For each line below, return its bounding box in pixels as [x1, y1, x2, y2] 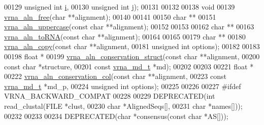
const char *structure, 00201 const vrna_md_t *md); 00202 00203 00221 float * [4, 61, 254, 71]
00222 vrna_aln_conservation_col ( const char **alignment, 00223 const [4, 71, 226, 81]
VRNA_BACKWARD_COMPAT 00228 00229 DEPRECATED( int [4, 91, 215, 101]
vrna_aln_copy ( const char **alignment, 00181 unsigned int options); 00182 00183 [4, 41, 260, 52]
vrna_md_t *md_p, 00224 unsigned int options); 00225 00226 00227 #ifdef [4, 80, 241, 91]
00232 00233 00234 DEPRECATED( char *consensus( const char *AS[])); [4, 110, 228, 121]
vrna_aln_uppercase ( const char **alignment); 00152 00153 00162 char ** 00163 [4, 21, 254, 32]
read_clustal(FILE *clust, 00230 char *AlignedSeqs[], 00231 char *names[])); [4, 100, 243, 111]
